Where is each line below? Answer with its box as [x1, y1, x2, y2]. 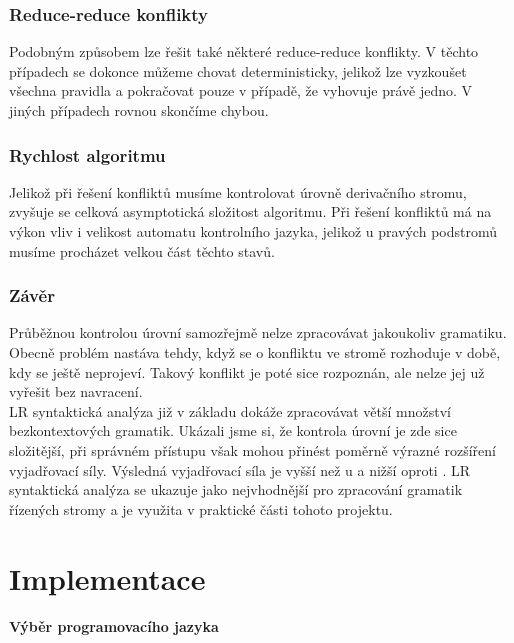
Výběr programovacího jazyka [9, 616, 219, 637]
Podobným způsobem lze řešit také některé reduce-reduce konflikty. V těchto [9, 41, 479, 62]
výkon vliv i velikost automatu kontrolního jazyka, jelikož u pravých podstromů [9, 221, 497, 241]
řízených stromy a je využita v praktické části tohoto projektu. [9, 498, 393, 519]
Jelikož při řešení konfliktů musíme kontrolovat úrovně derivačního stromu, [9, 181, 467, 202]
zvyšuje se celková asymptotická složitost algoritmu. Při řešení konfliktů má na [9, 201, 492, 222]
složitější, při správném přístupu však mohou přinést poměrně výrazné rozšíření [9, 439, 496, 460]
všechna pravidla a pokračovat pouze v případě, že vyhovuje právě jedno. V [9, 80, 473, 101]
